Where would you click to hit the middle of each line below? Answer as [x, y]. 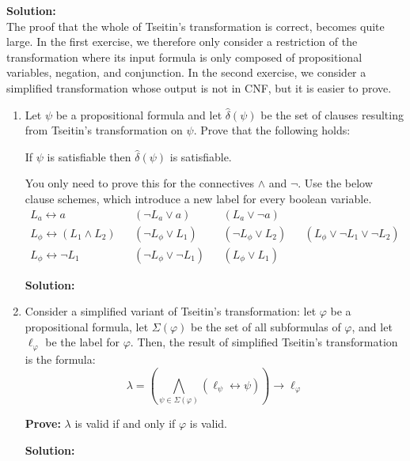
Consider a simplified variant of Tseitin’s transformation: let [171, 311]
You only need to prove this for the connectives [139, 183]
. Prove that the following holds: [272, 130]
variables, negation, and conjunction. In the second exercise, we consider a [186, 72]
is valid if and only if [125, 423]
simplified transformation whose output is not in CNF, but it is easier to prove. [199, 87]
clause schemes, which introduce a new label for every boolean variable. [198, 198]
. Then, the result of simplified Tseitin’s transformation [264, 342]
